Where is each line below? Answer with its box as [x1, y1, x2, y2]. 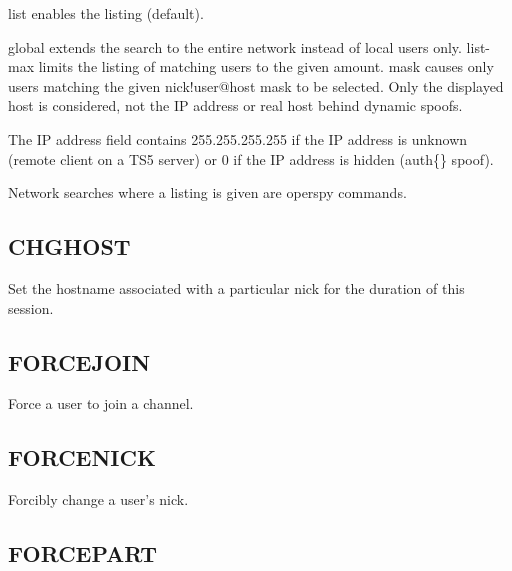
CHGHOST [8, 231, 131, 262]
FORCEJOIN [8, 346, 151, 377]
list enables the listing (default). [8, 3, 204, 23]
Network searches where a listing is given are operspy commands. [8, 182, 407, 203]
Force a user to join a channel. [8, 393, 194, 414]
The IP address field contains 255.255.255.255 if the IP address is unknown [8, 128, 468, 149]
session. [8, 297, 54, 318]
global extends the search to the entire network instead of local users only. [8, 36, 462, 57]
